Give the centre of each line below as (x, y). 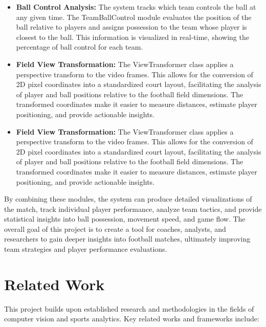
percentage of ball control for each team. (80, 47)
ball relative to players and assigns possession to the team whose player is (131, 27)
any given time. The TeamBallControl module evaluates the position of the (134, 17)
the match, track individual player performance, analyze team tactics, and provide (133, 209)
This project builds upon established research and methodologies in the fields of (129, 308)
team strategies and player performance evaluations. (86, 249)
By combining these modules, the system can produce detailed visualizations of (128, 199)
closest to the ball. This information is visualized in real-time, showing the (132, 37)
